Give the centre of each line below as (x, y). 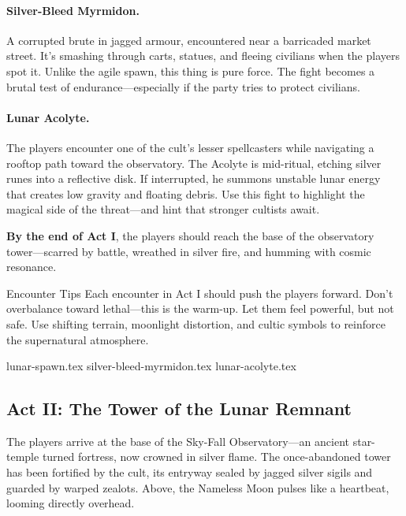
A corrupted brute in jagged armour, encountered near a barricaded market (189, 40)
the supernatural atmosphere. (78, 339)
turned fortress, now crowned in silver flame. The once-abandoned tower (216, 457)
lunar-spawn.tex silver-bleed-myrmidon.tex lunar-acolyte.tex (151, 366)
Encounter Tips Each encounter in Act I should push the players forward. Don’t (200, 293)
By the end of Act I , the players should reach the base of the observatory (190, 235)
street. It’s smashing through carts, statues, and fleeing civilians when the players (203, 56)
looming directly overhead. (71, 503)
